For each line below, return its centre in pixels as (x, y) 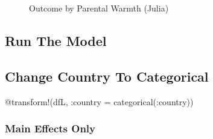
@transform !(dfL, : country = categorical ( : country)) (99, 101)
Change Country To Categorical (107, 76)
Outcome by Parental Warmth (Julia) (99, 8)
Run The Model (56, 40)
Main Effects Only (50, 128)
